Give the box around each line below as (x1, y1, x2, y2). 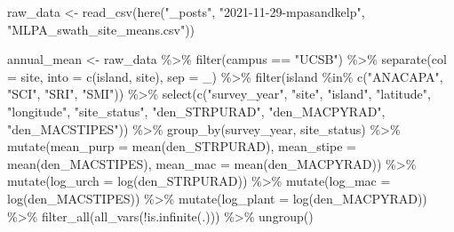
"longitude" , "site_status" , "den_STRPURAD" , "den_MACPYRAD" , (7, 101, 386, 120)
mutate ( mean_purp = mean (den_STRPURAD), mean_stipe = (7, 137, 356, 156)
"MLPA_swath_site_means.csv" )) (7, 20, 195, 38)
